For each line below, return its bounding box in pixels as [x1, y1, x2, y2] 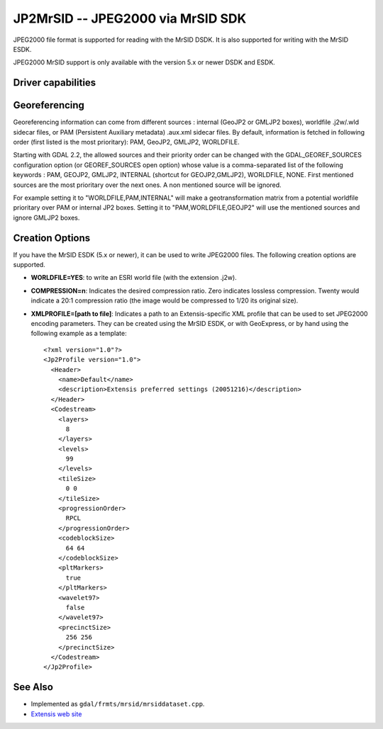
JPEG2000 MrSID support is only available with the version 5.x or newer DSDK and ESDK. [13, 58, 276, 67]
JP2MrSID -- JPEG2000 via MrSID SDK [13, 11, 247, 26]
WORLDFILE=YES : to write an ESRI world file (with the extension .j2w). [30, 273, 237, 282]
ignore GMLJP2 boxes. [13, 213, 80, 222]
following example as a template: [30, 329, 127, 338]
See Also [13, 681, 53, 694]
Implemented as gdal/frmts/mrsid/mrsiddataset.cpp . [30, 700, 205, 708]
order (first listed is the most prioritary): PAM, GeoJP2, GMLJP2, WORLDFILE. [13, 138, 240, 147]
